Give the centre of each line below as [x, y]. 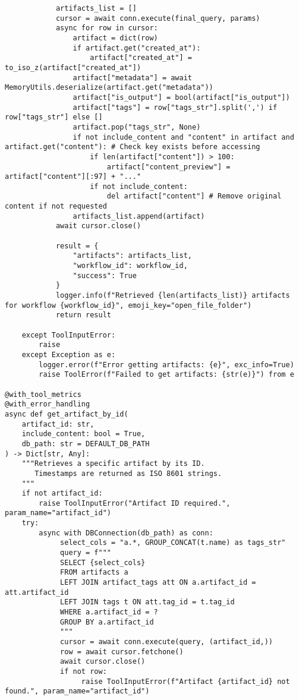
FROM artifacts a [94, 573]
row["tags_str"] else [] [54, 117]
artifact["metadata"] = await [132, 78]
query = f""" [86, 553]
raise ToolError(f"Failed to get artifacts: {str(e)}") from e [166, 375]
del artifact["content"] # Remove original [194, 196]
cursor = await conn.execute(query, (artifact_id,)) [167, 642]
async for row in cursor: [107, 28]
